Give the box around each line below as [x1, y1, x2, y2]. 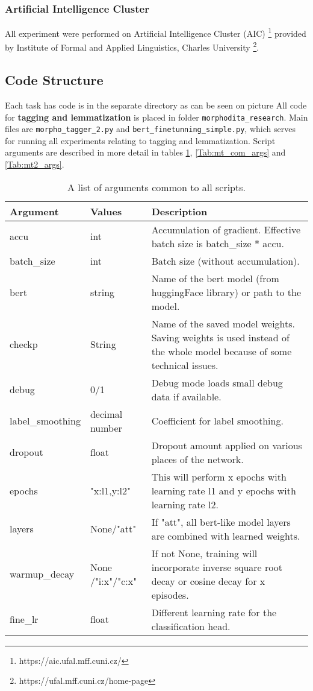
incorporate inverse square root [151, 560, 282, 574]
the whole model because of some [151, 344, 292, 358]
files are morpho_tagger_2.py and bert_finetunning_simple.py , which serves [5, 122, 296, 135]
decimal [90, 406, 123, 421]
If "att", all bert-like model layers [151, 514, 291, 529]
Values [90, 204, 122, 218]
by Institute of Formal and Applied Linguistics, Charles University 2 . [5, 39, 259, 54]
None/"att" [90, 522, 137, 536]
